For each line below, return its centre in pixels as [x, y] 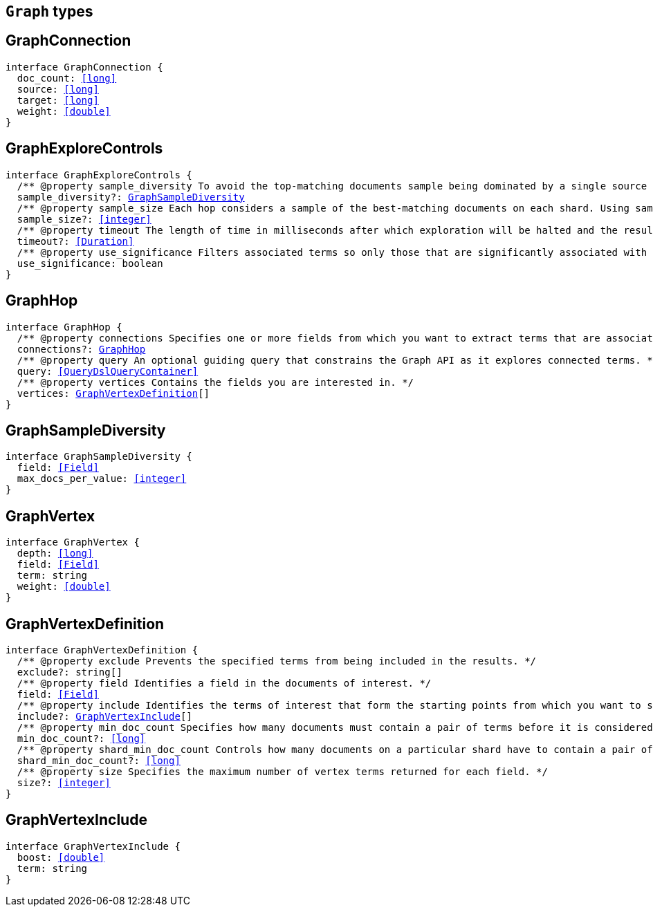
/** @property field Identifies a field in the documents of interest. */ [224, 683]
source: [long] [58, 89]
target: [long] [58, 100]
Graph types [49, 11]
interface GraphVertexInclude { [93, 846]
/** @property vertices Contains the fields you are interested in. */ [215, 382]
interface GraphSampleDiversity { [99, 457]
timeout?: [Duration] [75, 241]
